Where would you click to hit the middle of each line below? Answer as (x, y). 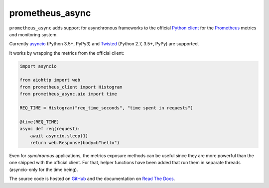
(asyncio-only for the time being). (44, 170)
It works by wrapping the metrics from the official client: (67, 53)
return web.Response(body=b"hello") (75, 142)
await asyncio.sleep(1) (59, 136)
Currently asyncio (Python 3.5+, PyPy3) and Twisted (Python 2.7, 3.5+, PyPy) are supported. (104, 44)
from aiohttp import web (50, 80)
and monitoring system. (33, 34)
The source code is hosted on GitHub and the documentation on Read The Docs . (92, 179)
